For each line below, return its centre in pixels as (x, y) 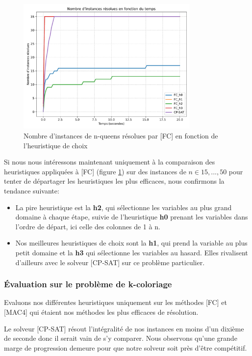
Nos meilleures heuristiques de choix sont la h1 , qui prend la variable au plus (131, 243)
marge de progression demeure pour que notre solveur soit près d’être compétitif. (126, 347)
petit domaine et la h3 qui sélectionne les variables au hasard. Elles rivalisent (132, 252)
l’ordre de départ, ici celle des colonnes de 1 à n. (88, 226)
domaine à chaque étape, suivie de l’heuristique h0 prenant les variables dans (132, 217)
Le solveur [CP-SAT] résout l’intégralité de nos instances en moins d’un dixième (124, 328)
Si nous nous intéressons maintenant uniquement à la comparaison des (110, 162)
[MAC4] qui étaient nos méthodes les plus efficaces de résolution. (101, 312)
